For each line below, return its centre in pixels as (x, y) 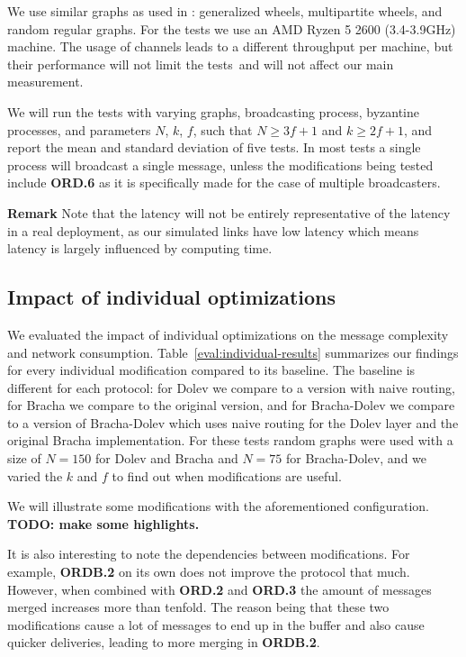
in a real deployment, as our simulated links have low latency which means (213, 230)
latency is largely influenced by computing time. (140, 248)
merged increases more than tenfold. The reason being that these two (198, 607)
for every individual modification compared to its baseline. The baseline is (211, 370)
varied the (35, 475)
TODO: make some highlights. (103, 523)
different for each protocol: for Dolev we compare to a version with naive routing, (231, 387)
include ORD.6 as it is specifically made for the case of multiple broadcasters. (224, 182)
